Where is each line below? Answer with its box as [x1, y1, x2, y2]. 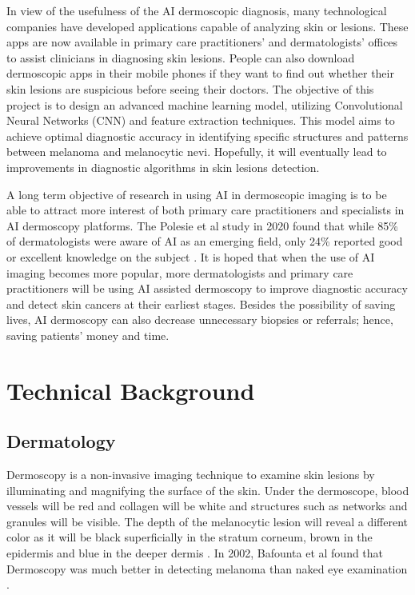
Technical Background [6, 373, 255, 406]
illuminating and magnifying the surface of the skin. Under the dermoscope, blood [6, 481, 409, 498]
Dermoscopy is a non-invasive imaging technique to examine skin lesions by [6, 466, 375, 483]
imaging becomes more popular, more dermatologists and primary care [6, 264, 353, 281]
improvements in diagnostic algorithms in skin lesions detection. [6, 158, 320, 175]
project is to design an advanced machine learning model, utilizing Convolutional [6, 96, 403, 113]
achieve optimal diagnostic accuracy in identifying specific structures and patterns [6, 127, 409, 144]
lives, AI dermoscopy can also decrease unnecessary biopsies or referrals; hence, [6, 311, 393, 328]
